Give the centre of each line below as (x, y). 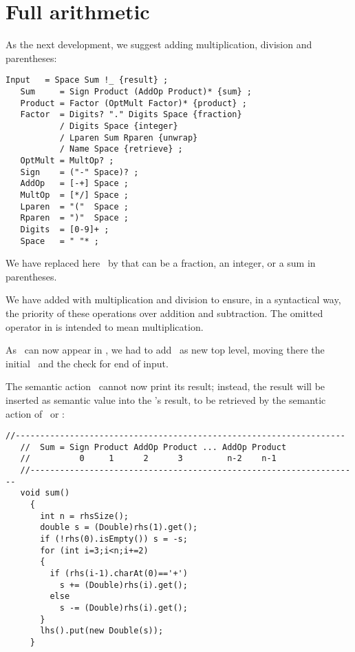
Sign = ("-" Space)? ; (79, 172)
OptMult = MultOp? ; (67, 160)
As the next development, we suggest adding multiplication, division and (159, 44)
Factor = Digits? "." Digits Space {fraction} (131, 115)
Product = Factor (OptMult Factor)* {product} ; (133, 103)
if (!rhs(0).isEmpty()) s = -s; (114, 539)
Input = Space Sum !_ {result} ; (87, 80)
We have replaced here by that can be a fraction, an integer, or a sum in (161, 263)
